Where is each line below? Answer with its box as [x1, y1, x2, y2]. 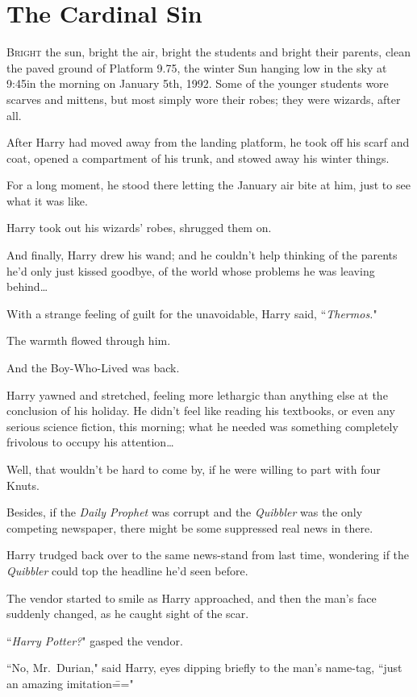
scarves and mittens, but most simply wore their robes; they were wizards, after [6, 90, 401, 107]
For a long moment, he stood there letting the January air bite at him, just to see [6, 176, 411, 193]
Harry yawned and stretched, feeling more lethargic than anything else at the [6, 386, 388, 403]
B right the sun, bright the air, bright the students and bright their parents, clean [6, 44, 411, 60]
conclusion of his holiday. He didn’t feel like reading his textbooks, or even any [6, 402, 395, 419]
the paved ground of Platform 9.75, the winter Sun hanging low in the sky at [6, 59, 387, 76]
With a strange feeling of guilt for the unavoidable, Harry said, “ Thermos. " [6, 305, 377, 322]
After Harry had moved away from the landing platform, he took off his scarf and [6, 134, 410, 151]
